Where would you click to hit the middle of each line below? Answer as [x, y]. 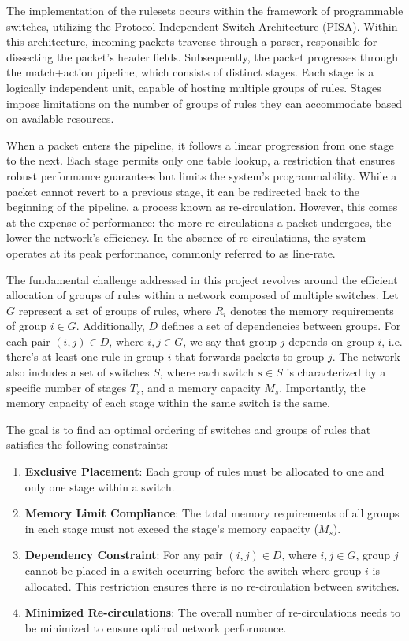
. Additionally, [110, 326]
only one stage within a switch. [100, 486]
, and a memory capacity [201, 387]
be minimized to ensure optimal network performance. [156, 627]
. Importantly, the [322, 387]
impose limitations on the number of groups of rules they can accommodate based [204, 103]
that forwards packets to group [250, 356]
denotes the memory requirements [312, 310]
